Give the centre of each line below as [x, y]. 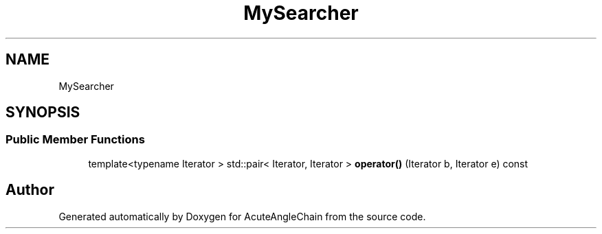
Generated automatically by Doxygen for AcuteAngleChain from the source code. [242, 216]
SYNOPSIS [43, 113]
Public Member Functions [75, 140]
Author [30, 190]
